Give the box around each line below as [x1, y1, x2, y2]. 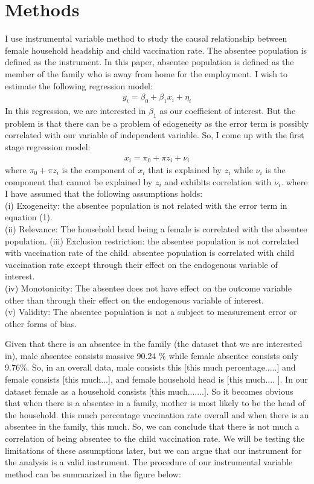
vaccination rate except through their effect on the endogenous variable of [5, 258, 278, 270]
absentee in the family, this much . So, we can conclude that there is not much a [5, 420, 300, 433]
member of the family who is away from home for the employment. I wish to [5, 67, 288, 80]
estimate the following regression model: [5, 79, 153, 92]
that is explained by [148, 163, 222, 176]
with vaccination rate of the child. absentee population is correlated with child [5, 246, 295, 259]
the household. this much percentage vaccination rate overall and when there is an [5, 408, 309, 421]
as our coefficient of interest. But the [159, 104, 296, 116]
